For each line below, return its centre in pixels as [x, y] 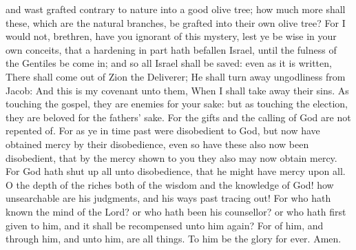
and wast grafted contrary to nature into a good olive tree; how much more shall [176, 9]
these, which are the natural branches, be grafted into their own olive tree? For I [176, 22]
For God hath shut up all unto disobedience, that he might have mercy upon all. [176, 171]
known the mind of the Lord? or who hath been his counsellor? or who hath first [176, 211]
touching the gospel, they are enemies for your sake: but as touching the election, [177, 104]
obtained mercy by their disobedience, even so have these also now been [157, 144]
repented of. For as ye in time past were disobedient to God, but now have [163, 131]
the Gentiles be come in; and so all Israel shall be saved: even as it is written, [169, 63]
